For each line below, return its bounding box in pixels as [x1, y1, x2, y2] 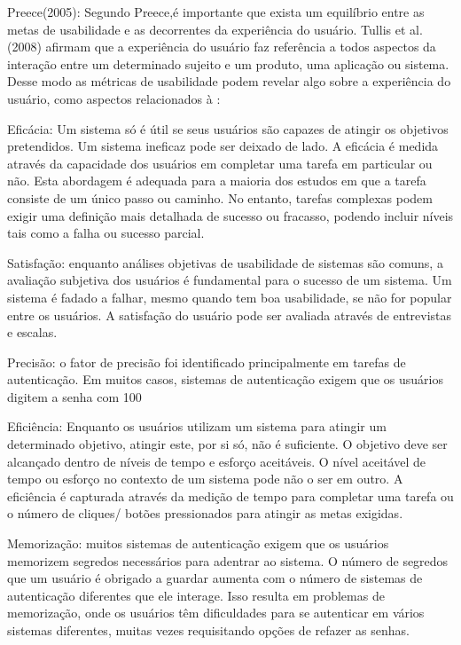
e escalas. [7, 323, 58, 342]
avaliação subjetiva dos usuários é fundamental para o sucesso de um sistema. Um [7, 271, 452, 289]
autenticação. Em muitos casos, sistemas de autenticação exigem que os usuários [7, 370, 443, 389]
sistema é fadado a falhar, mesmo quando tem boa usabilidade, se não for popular [7, 287, 452, 306]
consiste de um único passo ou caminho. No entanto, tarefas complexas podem [7, 188, 433, 207]
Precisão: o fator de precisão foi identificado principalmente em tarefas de [7, 352, 406, 371]
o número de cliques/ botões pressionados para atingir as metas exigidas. [7, 504, 403, 523]
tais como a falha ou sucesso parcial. [7, 224, 205, 242]
